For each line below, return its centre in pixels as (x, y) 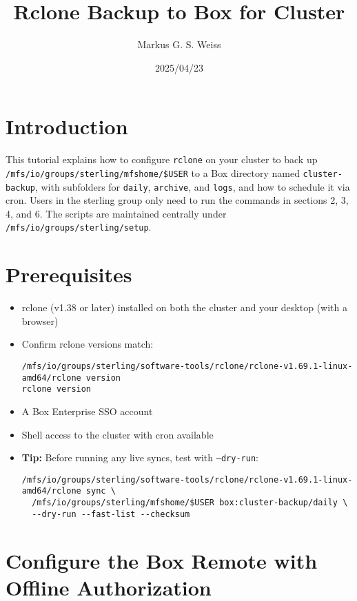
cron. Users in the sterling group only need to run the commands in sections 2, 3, (177, 200)
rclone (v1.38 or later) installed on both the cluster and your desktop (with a (184, 307)
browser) (40, 320)
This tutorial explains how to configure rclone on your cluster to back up (162, 159)
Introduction (67, 126)
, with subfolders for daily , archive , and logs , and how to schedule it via (192, 186)
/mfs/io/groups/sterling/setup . (79, 227)
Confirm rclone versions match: (88, 344)
